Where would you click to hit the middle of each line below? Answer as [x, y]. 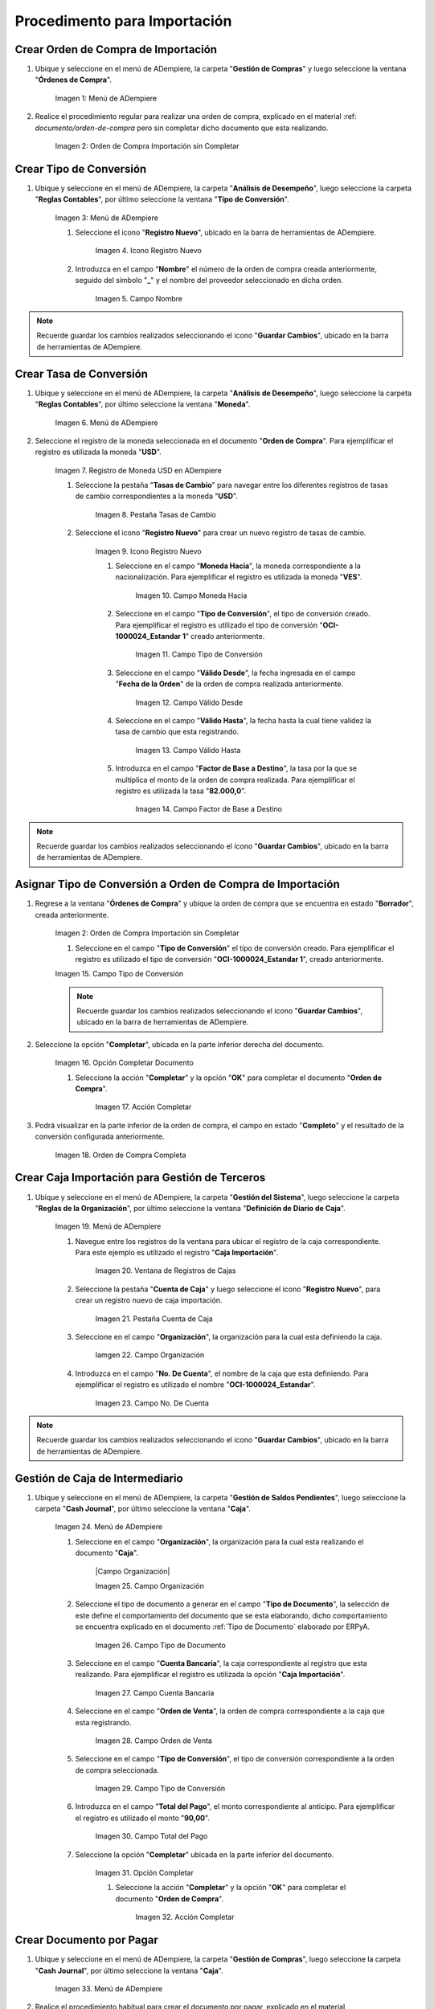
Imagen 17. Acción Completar [143, 1107]
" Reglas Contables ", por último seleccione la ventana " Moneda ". [143, 404]
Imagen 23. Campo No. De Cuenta [152, 1403]
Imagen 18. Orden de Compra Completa [121, 1155]
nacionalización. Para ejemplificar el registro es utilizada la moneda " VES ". [239, 577]
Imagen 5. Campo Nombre [139, 298]
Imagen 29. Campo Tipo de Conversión [160, 1789]
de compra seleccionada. [117, 1770]
